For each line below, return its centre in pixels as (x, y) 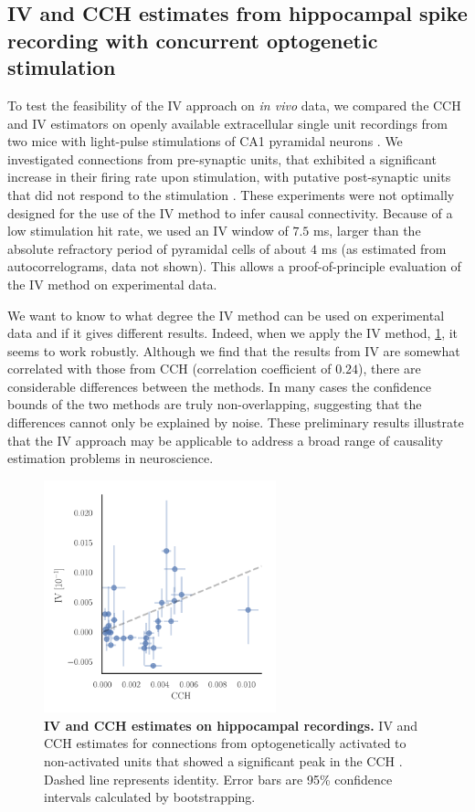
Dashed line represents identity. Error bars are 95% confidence (218, 779)
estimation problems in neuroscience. (111, 458)
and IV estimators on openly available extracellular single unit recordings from (228, 123)
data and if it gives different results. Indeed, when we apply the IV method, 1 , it (233, 333)
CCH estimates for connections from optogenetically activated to (225, 743)
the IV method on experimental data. (112, 284)
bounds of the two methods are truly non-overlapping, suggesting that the (215, 404)
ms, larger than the (367, 231)
